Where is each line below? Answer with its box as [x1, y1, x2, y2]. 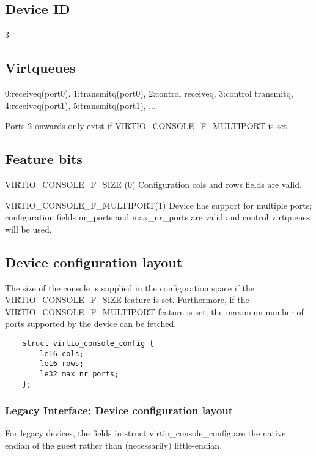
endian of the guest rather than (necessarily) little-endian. [5, 439, 222, 452]
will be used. [5, 222, 52, 235]
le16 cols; [40, 349, 84, 358]
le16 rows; [40, 359, 84, 368]
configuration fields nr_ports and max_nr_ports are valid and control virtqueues [5, 211, 310, 223]
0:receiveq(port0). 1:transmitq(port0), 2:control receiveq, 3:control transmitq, [5, 87, 293, 99]
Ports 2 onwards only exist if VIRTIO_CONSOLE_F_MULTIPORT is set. [5, 119, 290, 132]
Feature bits [5, 149, 83, 168]
